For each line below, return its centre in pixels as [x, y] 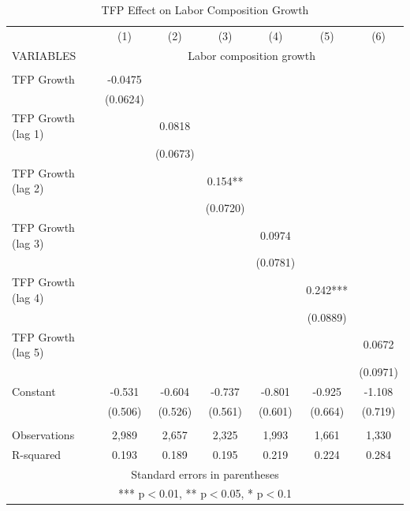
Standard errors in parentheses [205, 474]
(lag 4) [28, 297]
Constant [34, 391]
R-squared [37, 454]
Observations [43, 434]
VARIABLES [44, 55]
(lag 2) [28, 188]
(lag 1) [28, 134]
